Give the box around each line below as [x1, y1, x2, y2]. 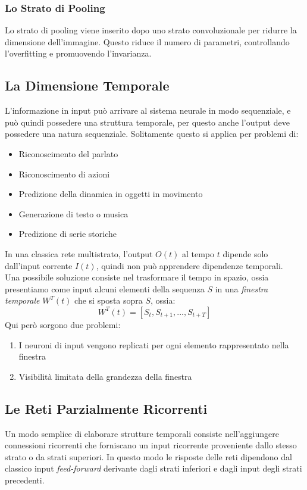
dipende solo [223, 247, 268, 260]
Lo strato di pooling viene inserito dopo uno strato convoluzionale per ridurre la [5, 24, 297, 36]
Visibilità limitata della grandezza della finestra [18, 370, 192, 382]
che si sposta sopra [74, 294, 143, 307]
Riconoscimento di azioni [18, 167, 110, 180]
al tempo [181, 247, 215, 260]
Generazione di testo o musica [18, 207, 129, 220]
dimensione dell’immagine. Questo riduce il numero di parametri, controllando [5, 35, 290, 48]
